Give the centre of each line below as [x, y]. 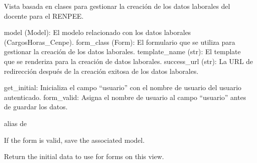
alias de [15, 123]
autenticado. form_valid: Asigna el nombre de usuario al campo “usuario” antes [125, 97]
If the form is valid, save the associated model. [74, 140]
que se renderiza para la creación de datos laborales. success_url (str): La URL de [128, 61]
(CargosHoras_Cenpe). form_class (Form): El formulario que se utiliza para [120, 42]
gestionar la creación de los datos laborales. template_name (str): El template [123, 51]
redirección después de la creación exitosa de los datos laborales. [101, 71]
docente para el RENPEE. [44, 16]
